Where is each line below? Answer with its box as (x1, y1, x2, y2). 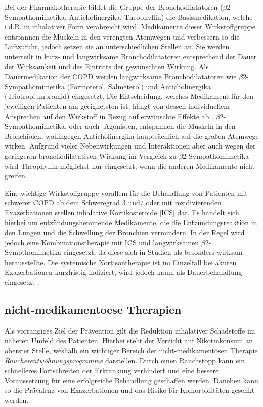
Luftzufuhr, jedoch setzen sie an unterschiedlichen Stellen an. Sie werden (5, 41, 230, 52)
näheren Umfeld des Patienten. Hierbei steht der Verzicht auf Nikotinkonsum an (5, 335, 253, 346)
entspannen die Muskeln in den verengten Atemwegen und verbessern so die (5, 31, 240, 42)
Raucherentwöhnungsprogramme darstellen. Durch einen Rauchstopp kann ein (5, 355, 245, 365)
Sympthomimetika (5, 247, 62, 257)
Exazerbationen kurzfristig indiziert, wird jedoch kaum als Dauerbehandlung (5, 267, 242, 277)
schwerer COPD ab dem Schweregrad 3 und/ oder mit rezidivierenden (5, 197, 222, 208)
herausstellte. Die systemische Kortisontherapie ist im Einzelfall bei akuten (5, 256, 237, 267)
